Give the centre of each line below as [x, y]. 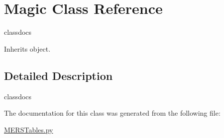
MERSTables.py [29, 129]
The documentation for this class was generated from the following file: [112, 113]
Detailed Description [58, 75]
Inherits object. [27, 48]
